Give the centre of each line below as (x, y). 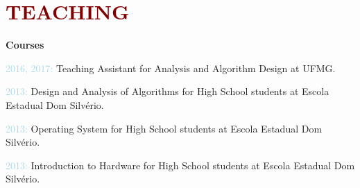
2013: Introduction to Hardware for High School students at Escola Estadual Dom (180, 165)
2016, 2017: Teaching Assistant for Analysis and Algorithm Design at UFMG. (171, 68)
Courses (25, 45)
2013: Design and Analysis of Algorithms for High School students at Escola (168, 91)
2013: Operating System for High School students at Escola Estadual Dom (164, 128)
